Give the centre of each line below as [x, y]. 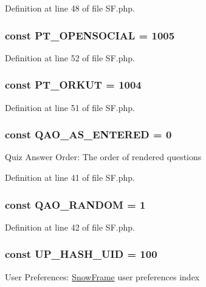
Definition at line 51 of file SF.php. [70, 107]
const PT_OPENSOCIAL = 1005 [90, 35]
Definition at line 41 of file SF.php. [70, 177]
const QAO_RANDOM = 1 [75, 204]
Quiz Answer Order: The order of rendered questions [103, 157]
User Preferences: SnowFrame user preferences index [102, 276]
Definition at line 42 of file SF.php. [70, 227]
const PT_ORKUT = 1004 [73, 85]
